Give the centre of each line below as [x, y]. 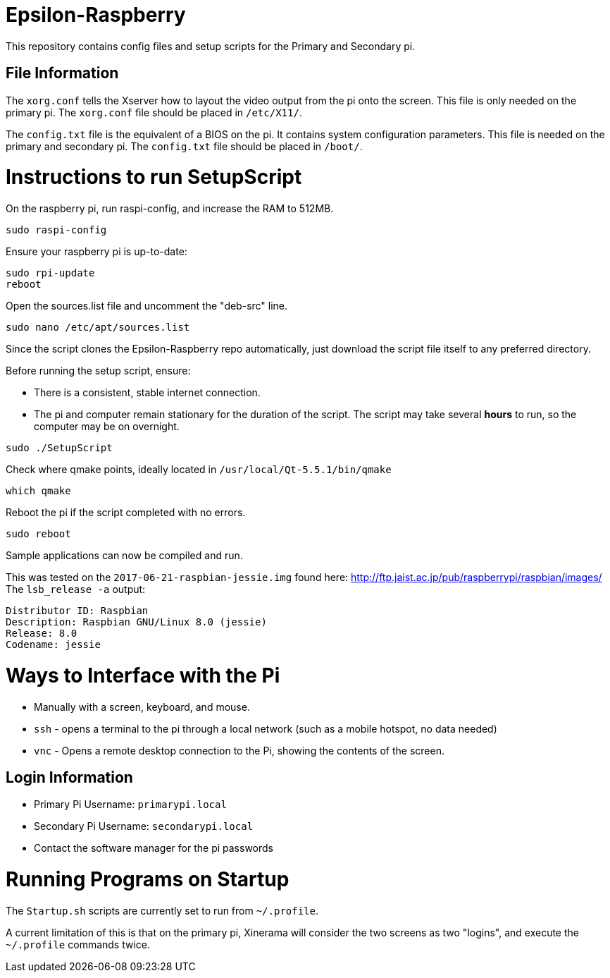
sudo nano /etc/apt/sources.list [98, 328]
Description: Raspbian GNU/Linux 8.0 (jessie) [136, 622]
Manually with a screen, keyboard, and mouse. [142, 707]
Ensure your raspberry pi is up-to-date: [97, 252]
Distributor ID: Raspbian [77, 611]
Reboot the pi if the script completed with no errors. [126, 513]
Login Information [69, 778]
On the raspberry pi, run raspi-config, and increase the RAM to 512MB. [170, 209]
